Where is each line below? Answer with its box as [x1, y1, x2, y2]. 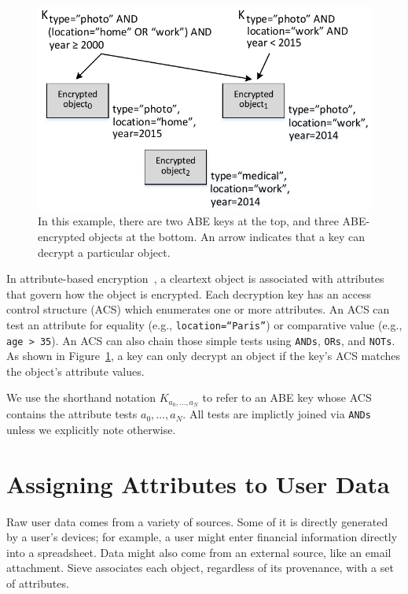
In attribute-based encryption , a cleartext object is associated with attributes [6, 270, 384, 287]
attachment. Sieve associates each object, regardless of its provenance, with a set [6, 559, 394, 576]
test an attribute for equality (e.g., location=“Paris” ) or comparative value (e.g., [6, 316, 402, 332]
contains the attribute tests [6, 406, 138, 422]
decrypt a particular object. [38, 243, 171, 260]
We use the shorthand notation [6, 389, 156, 406]
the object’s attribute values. [6, 362, 145, 379]
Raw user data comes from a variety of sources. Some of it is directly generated [6, 513, 388, 529]
